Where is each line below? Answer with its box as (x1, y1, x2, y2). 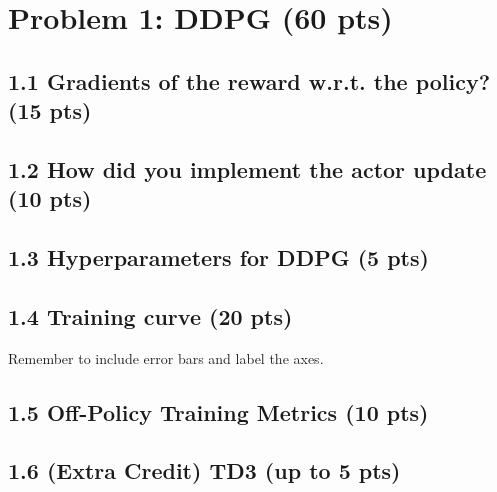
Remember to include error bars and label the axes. (8, 347, 324, 368)
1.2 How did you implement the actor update (8, 153, 487, 184)
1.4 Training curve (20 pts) (8, 300, 293, 331)
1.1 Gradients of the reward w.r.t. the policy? (8, 65, 491, 96)
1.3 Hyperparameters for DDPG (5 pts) (8, 242, 429, 273)
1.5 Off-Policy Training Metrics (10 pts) (8, 396, 429, 427)
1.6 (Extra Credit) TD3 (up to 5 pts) (8, 455, 401, 486)
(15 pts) (8, 95, 92, 126)
